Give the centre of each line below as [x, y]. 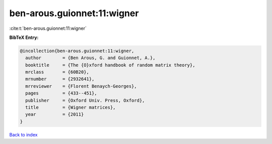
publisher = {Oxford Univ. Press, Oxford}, [85, 100]
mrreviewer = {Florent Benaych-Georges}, [81, 86]
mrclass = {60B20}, [57, 72]
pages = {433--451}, [61, 93]
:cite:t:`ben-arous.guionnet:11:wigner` [48, 28]
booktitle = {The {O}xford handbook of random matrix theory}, [110, 65]
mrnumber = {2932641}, [60, 79]
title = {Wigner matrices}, [71, 108]
